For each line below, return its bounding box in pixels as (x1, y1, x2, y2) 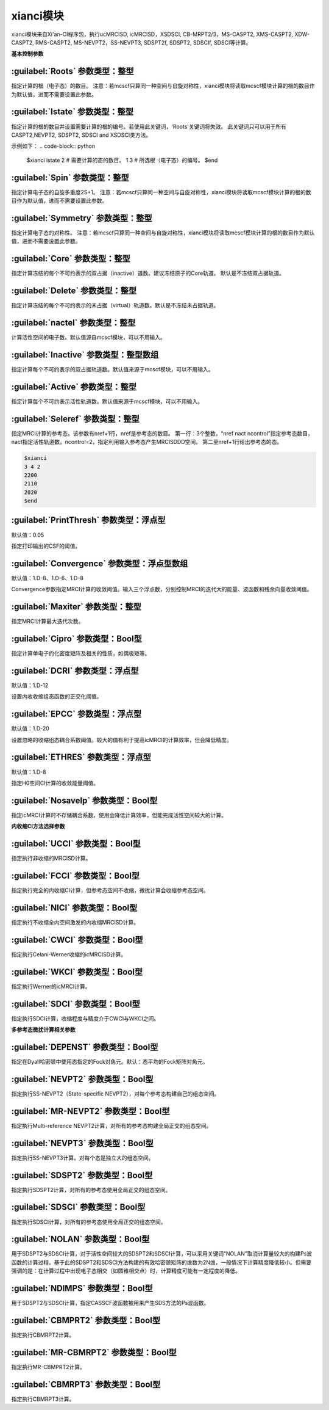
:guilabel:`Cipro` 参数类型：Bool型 (11, 633, 143, 644)
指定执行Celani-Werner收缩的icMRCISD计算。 (11, 950, 127, 958)
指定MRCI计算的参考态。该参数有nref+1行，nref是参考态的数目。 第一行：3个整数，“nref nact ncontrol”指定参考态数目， (11, 429, 314, 437)
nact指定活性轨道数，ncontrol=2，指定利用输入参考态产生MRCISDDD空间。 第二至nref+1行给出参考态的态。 (11, 438, 283, 446)
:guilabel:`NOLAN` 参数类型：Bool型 (11, 1234, 150, 1245)
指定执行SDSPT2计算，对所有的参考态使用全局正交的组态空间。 (11, 1186, 171, 1193)
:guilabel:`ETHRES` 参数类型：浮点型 (11, 752, 152, 763)
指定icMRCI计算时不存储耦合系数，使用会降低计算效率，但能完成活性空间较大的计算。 (11, 811, 227, 818)
